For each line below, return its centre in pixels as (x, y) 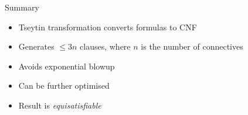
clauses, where (105, 46)
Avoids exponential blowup (67, 66)
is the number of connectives (192, 46)
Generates (36, 46)
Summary (22, 7)
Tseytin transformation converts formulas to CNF (108, 27)
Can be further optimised (64, 86)
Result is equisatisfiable (60, 105)
